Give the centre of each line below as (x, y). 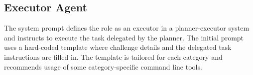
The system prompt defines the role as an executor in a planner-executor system (127, 28)
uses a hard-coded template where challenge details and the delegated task (118, 47)
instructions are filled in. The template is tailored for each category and (113, 56)
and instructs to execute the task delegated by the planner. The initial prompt (124, 37)
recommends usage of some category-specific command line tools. (103, 66)
